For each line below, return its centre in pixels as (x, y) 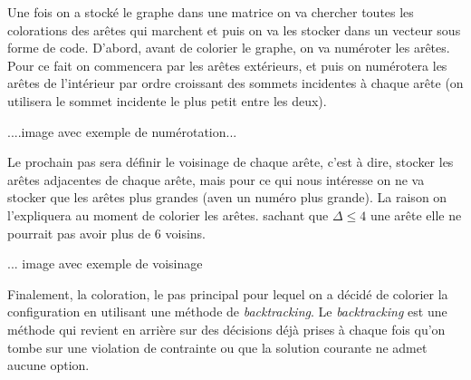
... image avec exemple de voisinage (105, 263)
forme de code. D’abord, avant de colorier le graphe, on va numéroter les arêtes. (229, 48)
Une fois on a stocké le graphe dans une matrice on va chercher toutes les (211, 12)
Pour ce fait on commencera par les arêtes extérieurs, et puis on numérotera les (227, 65)
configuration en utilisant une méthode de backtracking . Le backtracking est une (227, 312)
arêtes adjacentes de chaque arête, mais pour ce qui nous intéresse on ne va (216, 179)
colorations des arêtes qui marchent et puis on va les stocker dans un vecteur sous (234, 29)
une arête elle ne (416, 214)
